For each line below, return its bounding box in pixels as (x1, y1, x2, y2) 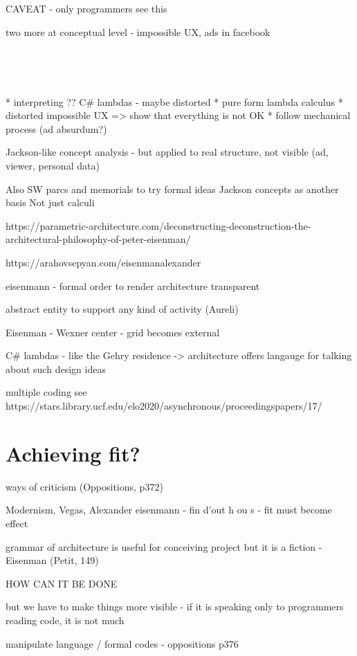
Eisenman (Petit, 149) (6, 553, 99, 567)
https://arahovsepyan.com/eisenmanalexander (6, 255, 201, 269)
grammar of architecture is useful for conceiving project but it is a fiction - (6, 539, 322, 554)
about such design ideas (6, 361, 106, 376)
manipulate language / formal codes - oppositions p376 (6, 636, 239, 650)
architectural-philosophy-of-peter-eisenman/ (6, 232, 191, 246)
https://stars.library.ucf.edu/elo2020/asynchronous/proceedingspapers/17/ (6, 399, 322, 413)
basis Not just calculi (6, 195, 95, 210)
